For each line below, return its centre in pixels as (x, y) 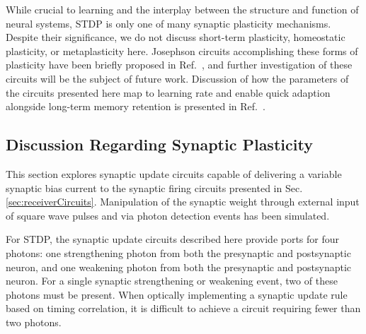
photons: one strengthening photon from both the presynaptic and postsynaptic (178, 252)
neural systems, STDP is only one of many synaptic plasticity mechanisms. (168, 23)
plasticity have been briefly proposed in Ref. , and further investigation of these (179, 65)
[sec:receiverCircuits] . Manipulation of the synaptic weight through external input (183, 202)
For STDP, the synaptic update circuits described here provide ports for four (173, 239)
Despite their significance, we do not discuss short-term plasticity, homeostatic (176, 37)
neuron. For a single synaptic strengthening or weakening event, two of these (172, 281)
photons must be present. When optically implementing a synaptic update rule (177, 294)
